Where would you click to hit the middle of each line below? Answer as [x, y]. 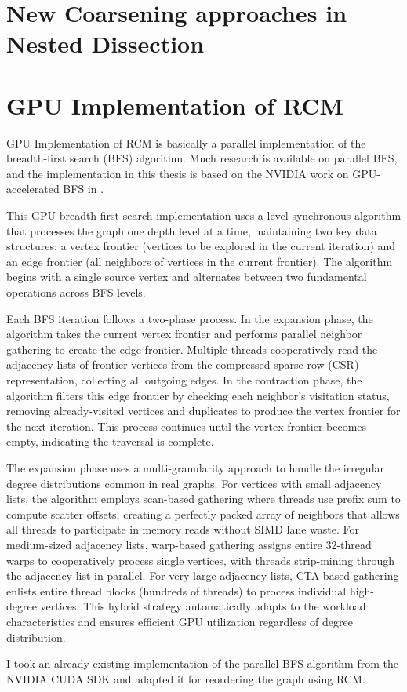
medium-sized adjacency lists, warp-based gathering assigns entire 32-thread [189, 544]
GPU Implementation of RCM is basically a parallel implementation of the [186, 142]
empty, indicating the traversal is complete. [110, 441]
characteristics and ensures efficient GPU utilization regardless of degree [180, 621]
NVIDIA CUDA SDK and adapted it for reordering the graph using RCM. [186, 678]
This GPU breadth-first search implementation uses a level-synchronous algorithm [204, 215]
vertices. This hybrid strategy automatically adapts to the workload [203, 606]
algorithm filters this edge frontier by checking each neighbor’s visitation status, [198, 395]
